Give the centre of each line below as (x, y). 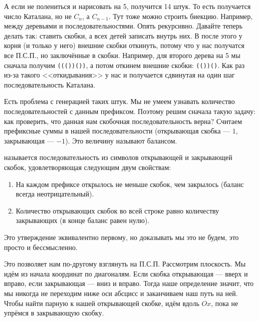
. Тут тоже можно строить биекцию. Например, (181, 16)
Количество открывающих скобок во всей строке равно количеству (117, 210)
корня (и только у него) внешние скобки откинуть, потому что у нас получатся (124, 45)
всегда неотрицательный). (55, 194)
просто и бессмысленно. (41, 247)
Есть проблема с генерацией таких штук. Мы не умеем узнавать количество (120, 101)
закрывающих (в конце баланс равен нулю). (83, 220)
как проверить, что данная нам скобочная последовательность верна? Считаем (123, 121)
